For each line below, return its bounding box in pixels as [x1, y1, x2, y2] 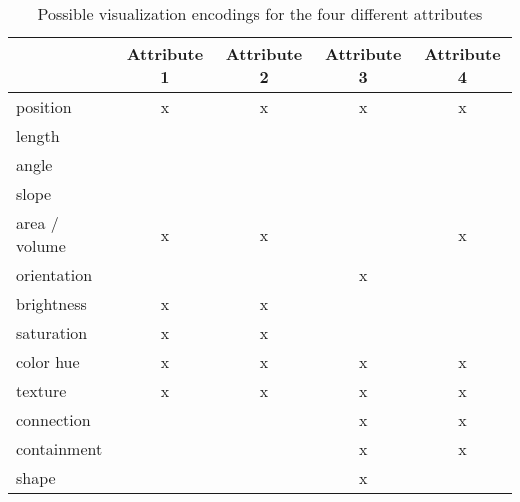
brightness [16, 292, 87, 315]
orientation [16, 263, 93, 286]
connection [16, 408, 91, 431]
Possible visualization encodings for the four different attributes [37, 2, 483, 25]
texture [16, 379, 67, 402]
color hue [16, 350, 80, 373]
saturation [16, 321, 88, 344]
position [16, 95, 72, 118]
